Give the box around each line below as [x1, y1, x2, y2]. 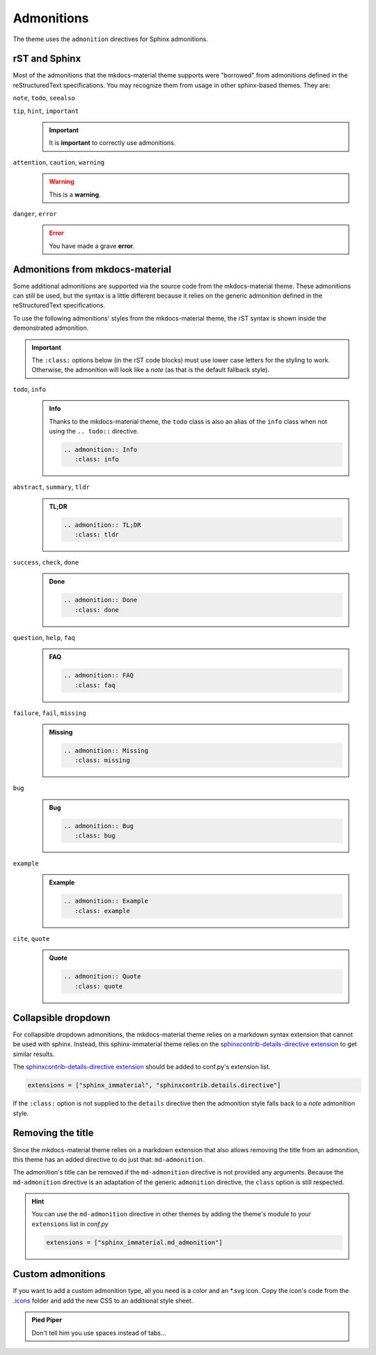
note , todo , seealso [13, 94, 76, 102]
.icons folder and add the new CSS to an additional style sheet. [13, 1296, 194, 1305]
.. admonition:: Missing [63, 747, 149, 754]
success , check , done [13, 558, 79, 567]
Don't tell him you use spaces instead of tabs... [31, 1329, 166, 1337]
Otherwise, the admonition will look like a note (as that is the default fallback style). [31, 366, 269, 374]
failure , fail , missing [13, 708, 86, 717]
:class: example [74, 907, 130, 914]
